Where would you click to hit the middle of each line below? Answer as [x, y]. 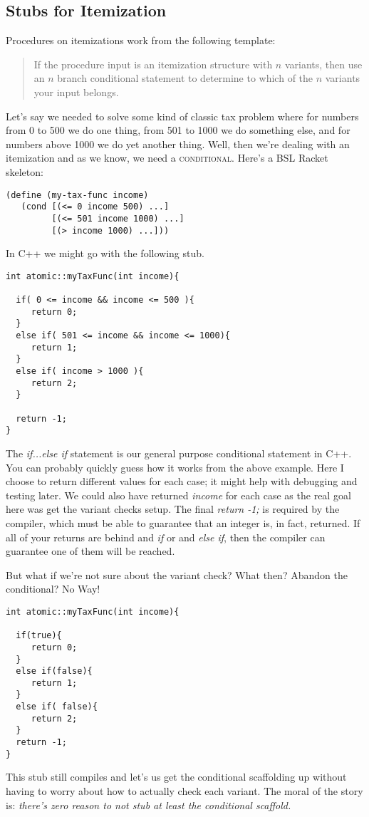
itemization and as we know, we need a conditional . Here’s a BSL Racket [167, 158]
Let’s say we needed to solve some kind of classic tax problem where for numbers [182, 116]
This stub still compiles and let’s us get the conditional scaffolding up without [176, 777]
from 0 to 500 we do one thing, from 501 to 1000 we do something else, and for [178, 130]
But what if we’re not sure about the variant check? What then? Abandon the [177, 574]
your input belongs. [76, 92]
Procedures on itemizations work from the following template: [141, 40]
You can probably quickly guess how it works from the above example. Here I [175, 467]
